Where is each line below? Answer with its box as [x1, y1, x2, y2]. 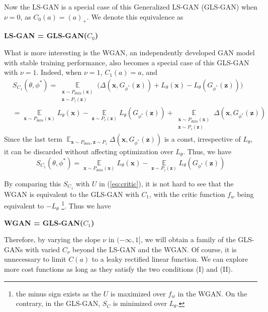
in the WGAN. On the [177, 288, 247, 298]
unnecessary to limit [4, 254, 66, 264]
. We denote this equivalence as [86, 11, 184, 22]
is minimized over [113, 298, 167, 308]
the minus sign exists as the [16, 288, 101, 298]
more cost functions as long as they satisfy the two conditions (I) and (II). [4, 264, 233, 274]
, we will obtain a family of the [140, 234, 236, 245]
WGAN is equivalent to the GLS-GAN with [4, 188, 139, 199]
